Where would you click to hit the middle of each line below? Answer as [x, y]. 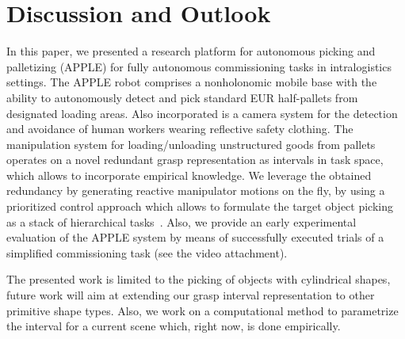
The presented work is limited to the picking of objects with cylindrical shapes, [199, 279]
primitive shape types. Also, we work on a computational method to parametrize [202, 310]
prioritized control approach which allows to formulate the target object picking [200, 206]
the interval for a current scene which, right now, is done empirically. [174, 326]
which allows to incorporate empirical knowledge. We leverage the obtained [189, 175]
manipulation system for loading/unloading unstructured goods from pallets [191, 144]
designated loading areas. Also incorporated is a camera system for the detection [202, 113]
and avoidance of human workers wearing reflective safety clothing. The [180, 129]
